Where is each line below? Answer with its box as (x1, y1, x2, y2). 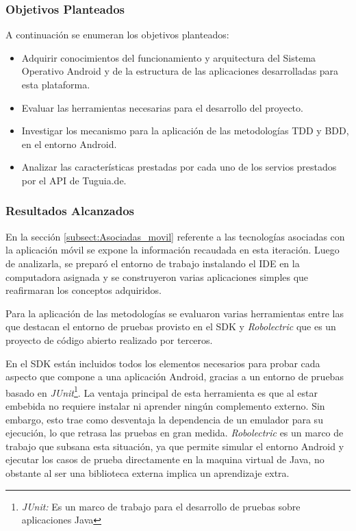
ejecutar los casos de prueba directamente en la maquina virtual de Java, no (5, 452, 325, 467)
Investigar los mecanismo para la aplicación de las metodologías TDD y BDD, (21, 123, 349, 138)
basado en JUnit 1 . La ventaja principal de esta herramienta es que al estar (5, 383, 318, 399)
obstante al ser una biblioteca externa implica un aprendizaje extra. (5, 465, 290, 480)
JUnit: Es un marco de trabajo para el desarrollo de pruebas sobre (21, 499, 301, 513)
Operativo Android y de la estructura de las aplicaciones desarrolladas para (21, 64, 339, 78)
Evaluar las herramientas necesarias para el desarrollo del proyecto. (21, 100, 303, 114)
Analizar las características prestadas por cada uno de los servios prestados (21, 160, 337, 174)
